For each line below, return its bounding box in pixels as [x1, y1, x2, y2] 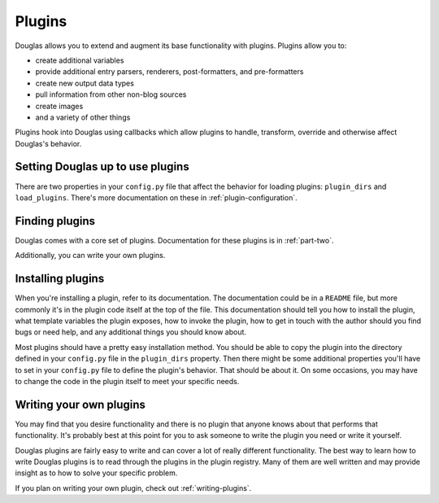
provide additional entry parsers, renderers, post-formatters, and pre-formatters [35, 67, 304, 77]
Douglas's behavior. [15, 138, 82, 148]
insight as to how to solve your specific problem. [15, 468, 178, 478]
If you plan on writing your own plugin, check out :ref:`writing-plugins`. [15, 483, 252, 492]
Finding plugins [15, 214, 96, 228]
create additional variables [35, 55, 124, 65]
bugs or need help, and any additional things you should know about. [15, 327, 247, 337]
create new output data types [35, 78, 134, 88]
